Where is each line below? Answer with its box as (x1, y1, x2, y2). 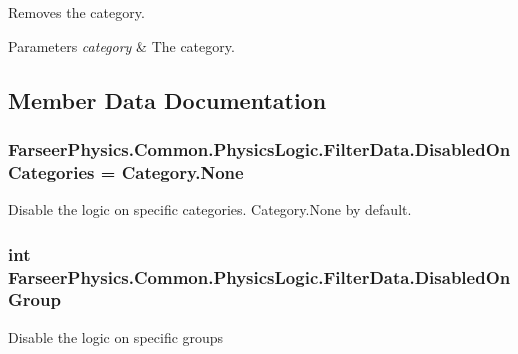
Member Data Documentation (8, 84, 327, 115)
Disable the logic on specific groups (8, 326, 224, 347)
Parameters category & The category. (8, 35, 235, 56)
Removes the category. (8, 2, 145, 22)
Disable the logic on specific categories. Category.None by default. (8, 199, 412, 220)
